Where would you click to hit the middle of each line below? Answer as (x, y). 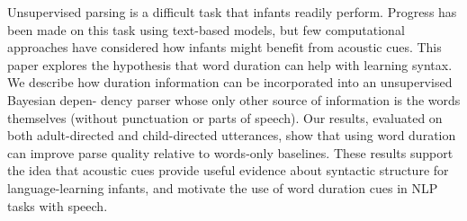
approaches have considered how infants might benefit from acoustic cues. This (225, 47)
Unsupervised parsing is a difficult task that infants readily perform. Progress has (232, 12)
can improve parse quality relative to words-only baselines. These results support (230, 152)
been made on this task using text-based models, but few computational (206, 29)
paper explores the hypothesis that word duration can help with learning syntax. (230, 64)
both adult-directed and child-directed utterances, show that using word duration (232, 135)
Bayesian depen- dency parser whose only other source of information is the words (234, 99)
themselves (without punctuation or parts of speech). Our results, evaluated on (225, 117)
